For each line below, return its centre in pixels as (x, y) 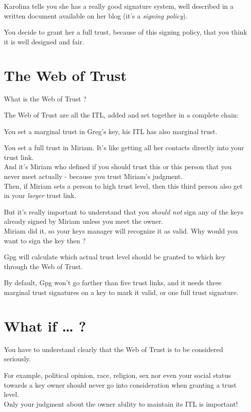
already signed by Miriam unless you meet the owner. (84, 221)
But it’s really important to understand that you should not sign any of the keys (124, 211)
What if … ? (45, 325)
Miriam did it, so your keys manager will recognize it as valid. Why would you (121, 231)
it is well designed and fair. (44, 41)
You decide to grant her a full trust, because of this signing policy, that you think (125, 32)
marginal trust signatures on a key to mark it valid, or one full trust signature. (121, 292)
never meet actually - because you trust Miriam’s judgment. (93, 176)
